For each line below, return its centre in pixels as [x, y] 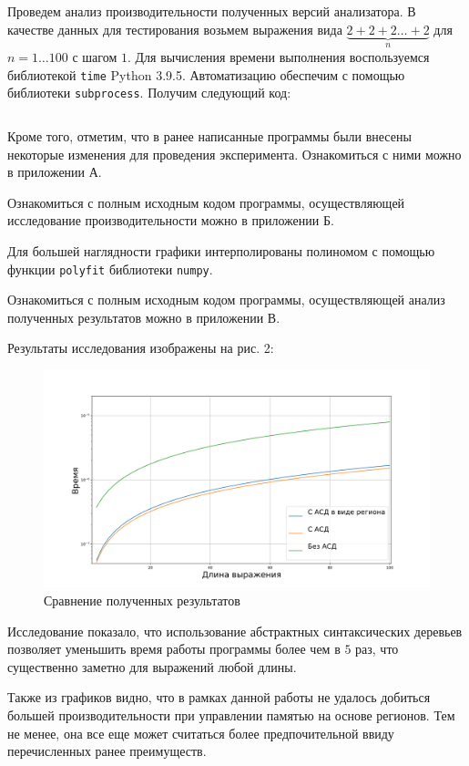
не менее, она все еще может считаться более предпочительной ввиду [201, 733]
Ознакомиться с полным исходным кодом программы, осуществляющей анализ [226, 300]
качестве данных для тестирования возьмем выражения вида [175, 29]
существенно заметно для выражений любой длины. [152, 666]
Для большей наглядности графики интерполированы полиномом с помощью [221, 250]
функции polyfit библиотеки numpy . [110, 269]
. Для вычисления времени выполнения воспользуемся [278, 57]
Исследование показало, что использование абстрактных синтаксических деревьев [235, 631]
